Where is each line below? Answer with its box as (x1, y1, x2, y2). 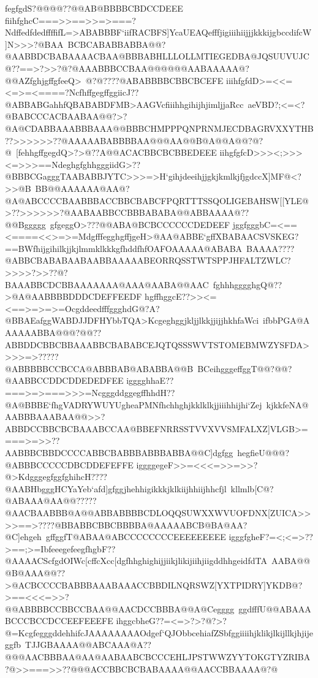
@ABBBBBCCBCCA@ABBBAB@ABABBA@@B (5, 362, 194, 375)
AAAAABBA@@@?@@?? (5, 326, 102, 339)
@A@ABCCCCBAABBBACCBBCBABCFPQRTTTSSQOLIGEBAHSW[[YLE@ (5, 194, 309, 207)
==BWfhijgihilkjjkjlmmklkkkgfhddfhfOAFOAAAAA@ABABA (5, 242, 243, 254)
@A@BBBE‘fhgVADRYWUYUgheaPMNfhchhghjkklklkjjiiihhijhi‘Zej (5, 398, 262, 411)
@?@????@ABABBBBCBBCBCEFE (85, 74, 224, 86)
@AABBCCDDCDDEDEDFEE (5, 374, 124, 387)
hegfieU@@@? (237, 446, 290, 459)
